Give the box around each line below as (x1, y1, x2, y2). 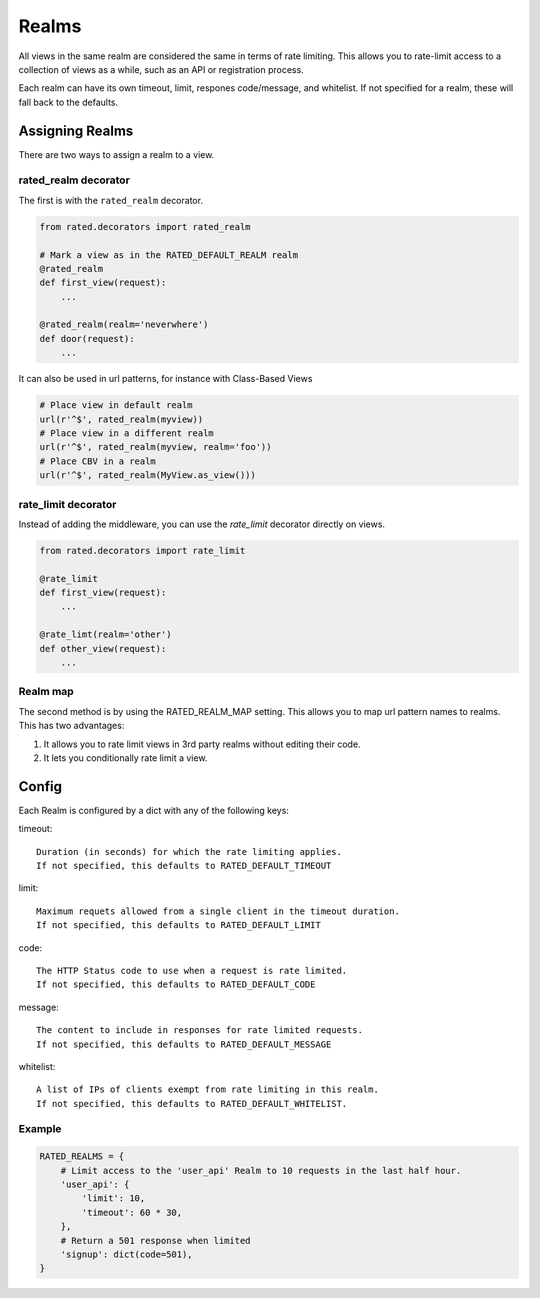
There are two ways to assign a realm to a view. (18, 148, 215, 160)
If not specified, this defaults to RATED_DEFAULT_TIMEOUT (36, 860, 332, 872)
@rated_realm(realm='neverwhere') (39, 319, 209, 330)
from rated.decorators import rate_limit (39, 545, 246, 556)
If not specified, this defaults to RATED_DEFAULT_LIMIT (36, 920, 322, 931)
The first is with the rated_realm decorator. (18, 194, 204, 206)
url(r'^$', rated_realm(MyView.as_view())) (39, 470, 257, 481)
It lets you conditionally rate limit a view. (43, 751, 208, 764)
